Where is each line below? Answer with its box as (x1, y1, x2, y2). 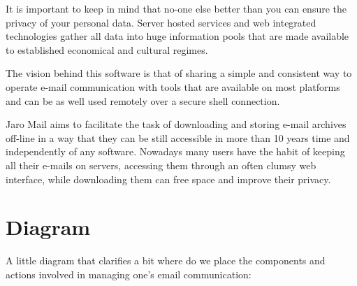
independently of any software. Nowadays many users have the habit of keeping (6, 144, 345, 159)
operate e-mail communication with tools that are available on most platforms (6, 79, 340, 94)
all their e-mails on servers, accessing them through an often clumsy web (6, 157, 316, 172)
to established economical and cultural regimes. (6, 42, 208, 57)
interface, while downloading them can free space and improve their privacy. (6, 171, 331, 186)
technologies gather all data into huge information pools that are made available (6, 29, 349, 43)
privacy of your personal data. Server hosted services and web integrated (6, 15, 316, 29)
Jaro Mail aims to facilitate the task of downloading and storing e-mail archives (6, 117, 347, 131)
